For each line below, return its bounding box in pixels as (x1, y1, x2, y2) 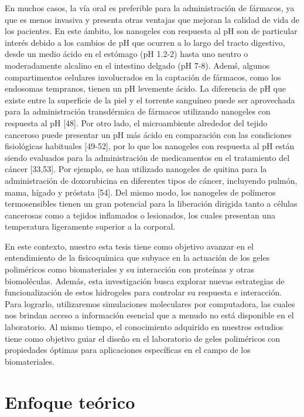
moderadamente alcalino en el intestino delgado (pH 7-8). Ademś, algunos (5, 59, 270, 71)
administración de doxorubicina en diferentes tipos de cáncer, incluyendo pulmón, (5, 174, 298, 186)
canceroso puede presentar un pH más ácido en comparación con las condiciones (5, 128, 292, 140)
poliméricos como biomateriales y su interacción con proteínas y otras (5, 263, 254, 275)
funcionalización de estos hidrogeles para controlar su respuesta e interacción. (5, 286, 282, 298)
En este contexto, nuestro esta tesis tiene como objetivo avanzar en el (5, 240, 254, 252)
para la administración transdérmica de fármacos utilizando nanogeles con (5, 105, 271, 117)
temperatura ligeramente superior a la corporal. (5, 220, 176, 233)
